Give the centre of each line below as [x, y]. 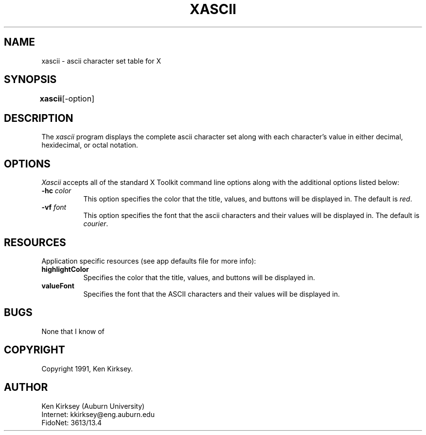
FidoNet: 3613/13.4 [72, 422]
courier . [96, 224]
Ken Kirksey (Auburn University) [93, 406]
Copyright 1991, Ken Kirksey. [87, 368]
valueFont [58, 285]
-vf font [54, 207]
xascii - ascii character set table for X [101, 61]
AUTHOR [26, 387]
